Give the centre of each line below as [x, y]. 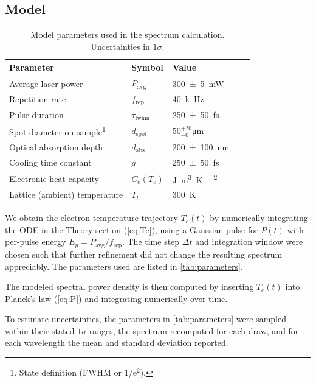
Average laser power [46, 83]
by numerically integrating [259, 218]
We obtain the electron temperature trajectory [91, 218]
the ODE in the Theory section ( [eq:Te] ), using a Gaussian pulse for [132, 229]
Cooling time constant [50, 162]
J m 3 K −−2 [195, 178]
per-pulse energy [36, 241]
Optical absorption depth [56, 146]
